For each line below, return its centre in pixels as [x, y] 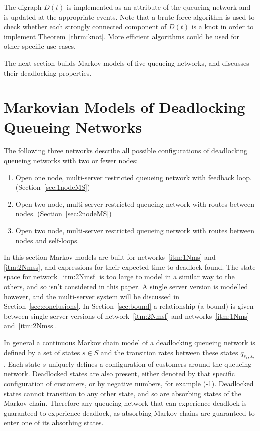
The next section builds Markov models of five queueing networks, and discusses [127, 62]
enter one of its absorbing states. [54, 423]
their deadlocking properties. [48, 72]
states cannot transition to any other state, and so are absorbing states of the [123, 393]
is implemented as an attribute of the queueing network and [159, 7]
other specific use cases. [40, 46]
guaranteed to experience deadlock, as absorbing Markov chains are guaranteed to [129, 413]
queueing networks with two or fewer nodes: [71, 160]
